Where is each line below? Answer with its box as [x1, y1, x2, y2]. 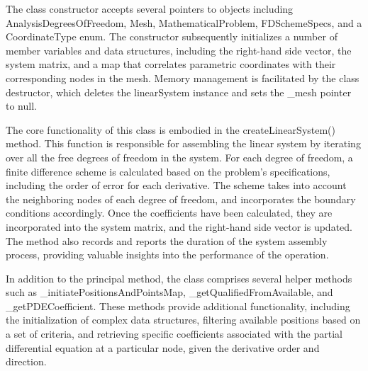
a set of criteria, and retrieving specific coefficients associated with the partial [6, 326, 342, 341]
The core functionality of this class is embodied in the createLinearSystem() [6, 122, 336, 137]
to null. [6, 98, 37, 113]
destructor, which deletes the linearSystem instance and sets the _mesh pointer [6, 84, 352, 99]
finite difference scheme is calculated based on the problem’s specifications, [6, 164, 330, 178]
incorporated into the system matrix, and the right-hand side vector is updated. [6, 219, 352, 234]
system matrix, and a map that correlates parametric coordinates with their [6, 57, 336, 72]
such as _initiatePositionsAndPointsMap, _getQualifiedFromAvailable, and [6, 285, 333, 299]
